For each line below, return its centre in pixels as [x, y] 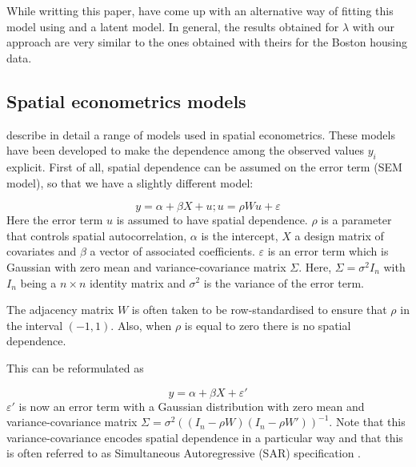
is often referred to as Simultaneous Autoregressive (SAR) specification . [184, 453]
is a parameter [356, 220]
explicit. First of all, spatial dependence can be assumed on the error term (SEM [204, 166]
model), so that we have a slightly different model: [130, 182]
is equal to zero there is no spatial [268, 325]
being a [38, 282]
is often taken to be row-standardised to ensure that [259, 310]
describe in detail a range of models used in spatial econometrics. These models [201, 134]
